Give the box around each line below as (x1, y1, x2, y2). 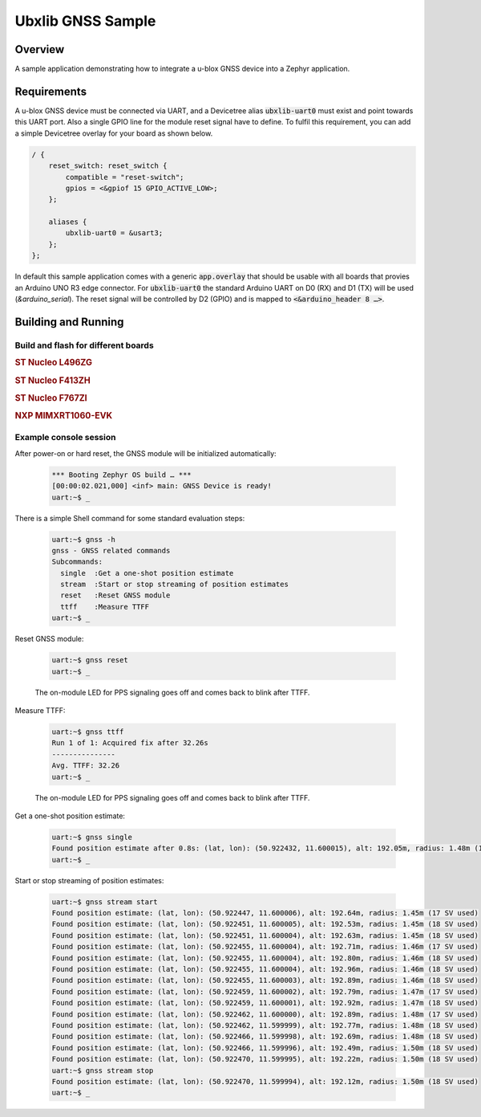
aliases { (48, 218, 87, 226)
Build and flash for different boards (14, 340, 154, 351)
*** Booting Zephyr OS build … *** (51, 470, 192, 479)
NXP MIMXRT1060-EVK (14, 410, 113, 422)
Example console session (14, 432, 116, 443)
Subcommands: (51, 557, 103, 566)
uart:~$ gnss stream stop (51, 1066, 154, 1075)
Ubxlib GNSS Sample (14, 12, 156, 30)
